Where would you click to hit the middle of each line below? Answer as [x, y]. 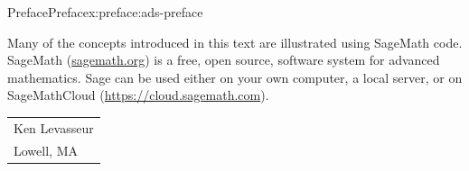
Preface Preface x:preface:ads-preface [105, 12]
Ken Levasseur [54, 127]
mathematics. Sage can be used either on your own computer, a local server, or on [235, 77]
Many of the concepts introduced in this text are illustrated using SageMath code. [235, 42]
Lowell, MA [46, 150]
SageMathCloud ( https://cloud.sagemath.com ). [138, 95]
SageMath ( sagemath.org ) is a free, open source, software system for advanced [224, 60]
